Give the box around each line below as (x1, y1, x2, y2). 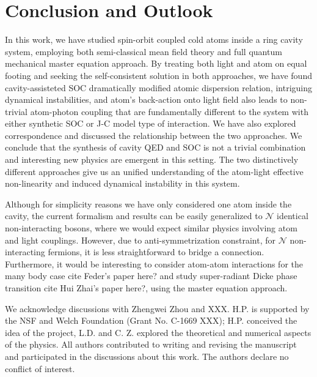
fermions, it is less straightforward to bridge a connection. (48, 245, 264, 258)
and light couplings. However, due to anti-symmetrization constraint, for (5, 233, 275, 246)
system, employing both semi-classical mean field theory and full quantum (5, 45, 282, 58)
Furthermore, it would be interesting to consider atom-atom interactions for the (5, 257, 303, 270)
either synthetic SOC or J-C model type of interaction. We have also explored (5, 117, 296, 130)
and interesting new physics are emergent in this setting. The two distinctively (5, 153, 299, 166)
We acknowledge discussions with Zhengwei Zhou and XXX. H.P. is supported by (5, 302, 310, 315)
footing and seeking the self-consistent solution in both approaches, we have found (5, 69, 312, 81)
